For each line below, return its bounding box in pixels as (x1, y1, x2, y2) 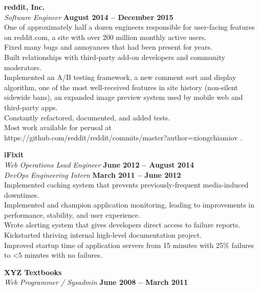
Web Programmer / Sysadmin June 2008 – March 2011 (4, 277, 188, 287)
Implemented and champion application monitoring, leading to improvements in (4, 199, 255, 210)
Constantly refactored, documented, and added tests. (4, 112, 170, 122)
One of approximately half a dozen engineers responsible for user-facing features (4, 22, 255, 32)
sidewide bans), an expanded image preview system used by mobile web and (4, 92, 243, 102)
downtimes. (4, 189, 39, 200)
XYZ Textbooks (4, 266, 62, 277)
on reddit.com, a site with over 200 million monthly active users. (4, 31, 207, 42)
